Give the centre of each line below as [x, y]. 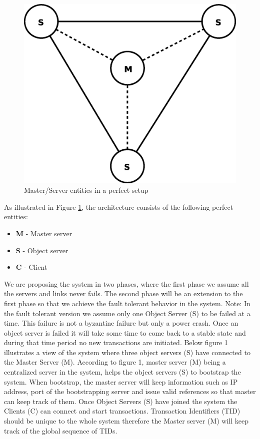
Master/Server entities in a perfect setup [86, 190]
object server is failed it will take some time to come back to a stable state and [125, 332]
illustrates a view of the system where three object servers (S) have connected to [127, 352]
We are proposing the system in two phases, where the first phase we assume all [126, 283]
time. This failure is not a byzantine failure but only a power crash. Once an [121, 323]
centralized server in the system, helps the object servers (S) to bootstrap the [122, 372]
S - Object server [42, 250]
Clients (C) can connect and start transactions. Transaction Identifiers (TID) [122, 411]
